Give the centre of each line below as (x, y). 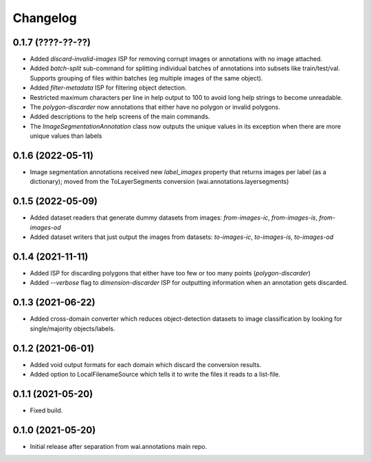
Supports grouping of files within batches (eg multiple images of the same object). (146, 78)
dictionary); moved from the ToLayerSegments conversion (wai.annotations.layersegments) (159, 182)
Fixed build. (46, 410)
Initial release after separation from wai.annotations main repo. (119, 446)
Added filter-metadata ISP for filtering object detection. (108, 88)
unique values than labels (66, 136)
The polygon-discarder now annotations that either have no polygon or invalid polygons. (155, 107)
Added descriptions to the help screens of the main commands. (120, 116)
